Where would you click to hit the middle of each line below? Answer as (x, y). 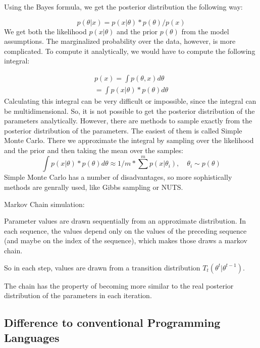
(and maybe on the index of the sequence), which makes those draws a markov (126, 240)
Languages (32, 337)
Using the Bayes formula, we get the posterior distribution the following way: (123, 7)
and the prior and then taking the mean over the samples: (94, 150)
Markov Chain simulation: (44, 204)
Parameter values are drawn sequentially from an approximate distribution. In (125, 221)
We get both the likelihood (45, 31)
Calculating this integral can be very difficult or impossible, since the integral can (130, 101)
